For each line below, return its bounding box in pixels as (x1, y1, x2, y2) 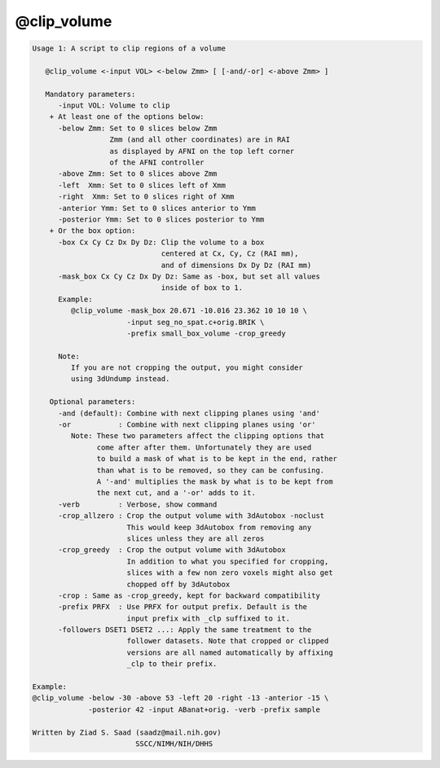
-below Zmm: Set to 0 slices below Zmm (58, 123, 218, 133)
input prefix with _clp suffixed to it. (126, 613, 291, 623)
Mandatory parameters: (45, 90, 136, 99)
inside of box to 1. (161, 283, 244, 292)
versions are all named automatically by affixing (126, 647, 333, 657)
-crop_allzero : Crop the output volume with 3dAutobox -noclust (58, 511, 325, 520)
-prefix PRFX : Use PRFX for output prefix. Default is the (58, 603, 308, 612)
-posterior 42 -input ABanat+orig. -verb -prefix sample (88, 704, 321, 714)
